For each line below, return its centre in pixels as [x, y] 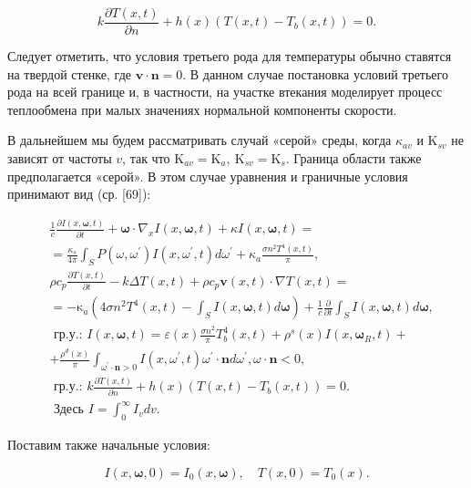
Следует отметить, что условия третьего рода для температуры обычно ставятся [230, 56]
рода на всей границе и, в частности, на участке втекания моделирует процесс [225, 92]
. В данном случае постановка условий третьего [315, 73]
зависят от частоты [60, 158]
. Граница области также [353, 158]
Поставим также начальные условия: [109, 444]
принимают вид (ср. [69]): [79, 194]
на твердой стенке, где [69, 73]
